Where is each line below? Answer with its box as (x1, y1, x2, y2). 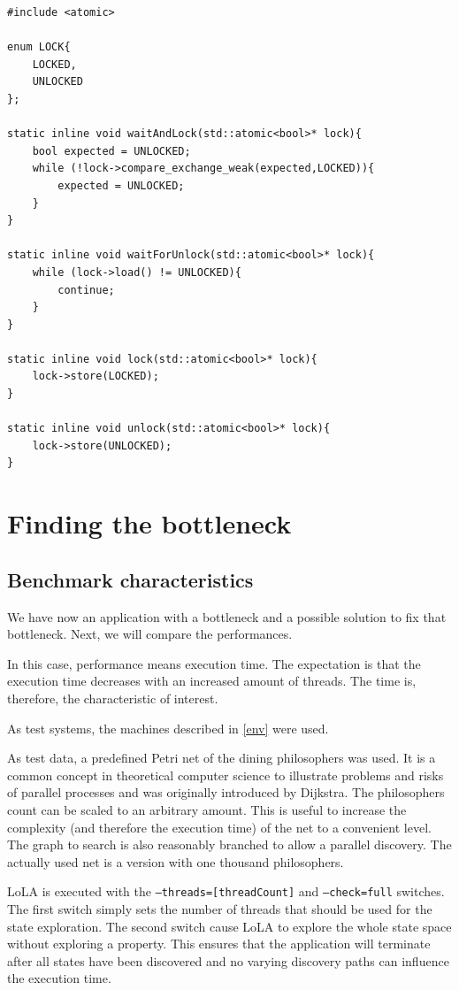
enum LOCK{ (7, 41, 71, 54)
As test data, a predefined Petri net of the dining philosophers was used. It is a (7, 748, 436, 767)
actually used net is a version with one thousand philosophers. (7, 852, 344, 871)
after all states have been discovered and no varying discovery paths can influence (7, 951, 449, 970)
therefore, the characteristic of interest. (7, 688, 218, 707)
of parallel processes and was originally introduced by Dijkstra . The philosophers (7, 783, 445, 802)
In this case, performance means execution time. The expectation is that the (7, 654, 421, 672)
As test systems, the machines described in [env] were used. (7, 718, 329, 737)
